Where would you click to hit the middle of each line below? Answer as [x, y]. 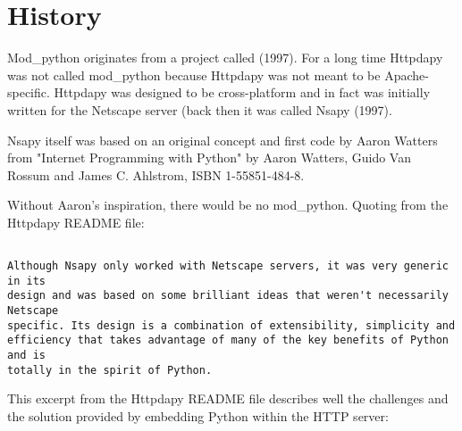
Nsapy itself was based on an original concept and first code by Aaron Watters [223, 140]
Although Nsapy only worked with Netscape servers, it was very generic [228, 266]
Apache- [407, 75]
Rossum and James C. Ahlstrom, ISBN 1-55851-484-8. [156, 174]
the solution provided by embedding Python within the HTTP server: [198, 415]
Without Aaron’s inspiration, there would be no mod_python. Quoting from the [228, 205]
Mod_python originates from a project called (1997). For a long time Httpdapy [225, 58]
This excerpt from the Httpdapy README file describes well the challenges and [228, 398]
